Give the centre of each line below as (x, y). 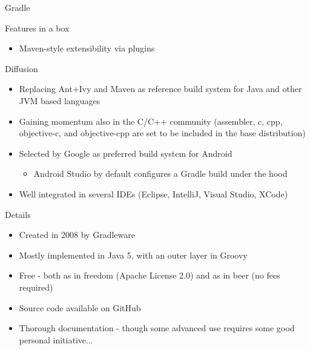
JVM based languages (60, 100)
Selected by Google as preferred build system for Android (126, 153)
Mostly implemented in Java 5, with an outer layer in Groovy (133, 255)
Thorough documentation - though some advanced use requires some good (157, 328)
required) (36, 287)
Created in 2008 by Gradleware (77, 235)
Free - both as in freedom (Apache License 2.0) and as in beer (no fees (150, 275)
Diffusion (21, 68)
